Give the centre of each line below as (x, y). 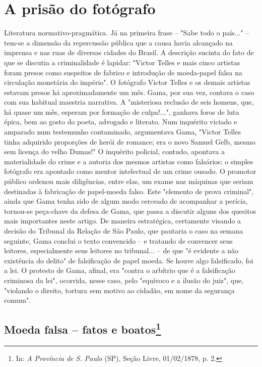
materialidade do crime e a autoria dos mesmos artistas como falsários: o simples (129, 161)
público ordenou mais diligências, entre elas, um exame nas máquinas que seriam (129, 181)
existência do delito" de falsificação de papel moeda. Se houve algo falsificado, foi (129, 260)
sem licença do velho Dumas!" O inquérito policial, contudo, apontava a (115, 151)
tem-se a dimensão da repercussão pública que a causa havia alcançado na (118, 42)
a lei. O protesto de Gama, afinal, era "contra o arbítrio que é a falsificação (120, 270)
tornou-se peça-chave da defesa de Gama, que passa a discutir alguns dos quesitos (130, 211)
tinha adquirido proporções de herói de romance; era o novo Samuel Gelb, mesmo (130, 141)
